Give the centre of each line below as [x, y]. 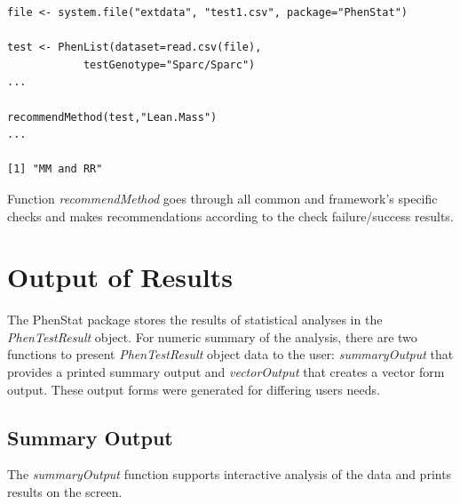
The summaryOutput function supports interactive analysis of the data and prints [230, 474]
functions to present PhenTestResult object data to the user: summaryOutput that [230, 354]
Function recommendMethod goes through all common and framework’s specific [222, 198]
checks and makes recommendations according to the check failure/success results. [230, 216]
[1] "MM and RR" [55, 169]
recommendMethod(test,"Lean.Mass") [112, 117]
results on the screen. [65, 492]
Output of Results [120, 277]
